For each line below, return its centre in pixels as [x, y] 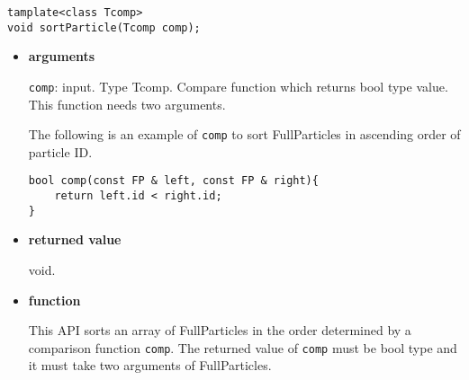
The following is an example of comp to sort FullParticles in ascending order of [244, 134]
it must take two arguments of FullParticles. [150, 365]
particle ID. [60, 151]
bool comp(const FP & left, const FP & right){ [173, 181]
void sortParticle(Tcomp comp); [104, 27]
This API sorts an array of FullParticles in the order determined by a [220, 330]
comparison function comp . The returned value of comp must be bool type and [243, 347]
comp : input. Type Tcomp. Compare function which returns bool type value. [238, 86]
